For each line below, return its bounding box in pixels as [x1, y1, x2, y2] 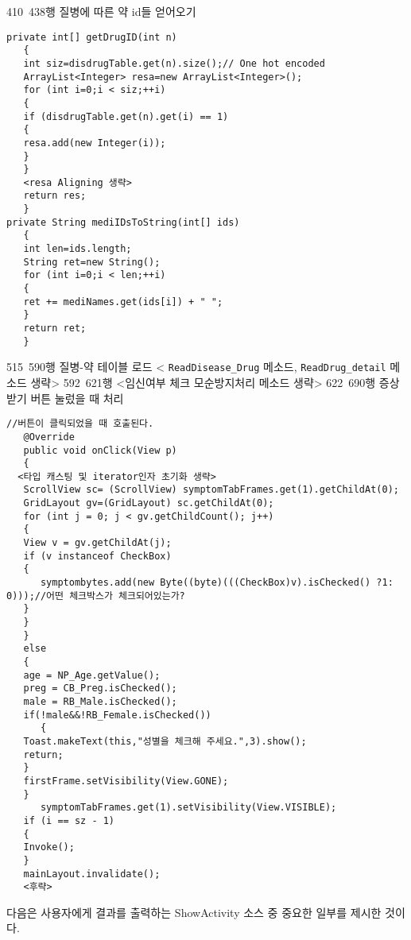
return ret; [23, 323, 87, 335]
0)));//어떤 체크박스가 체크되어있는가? [6, 590, 185, 602]
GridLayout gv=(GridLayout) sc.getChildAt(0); [23, 497, 274, 509]
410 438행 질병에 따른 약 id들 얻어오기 [6, 3, 196, 19]
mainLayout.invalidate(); [23, 868, 161, 880]
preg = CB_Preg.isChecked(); [23, 683, 177, 694]
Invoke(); [23, 841, 75, 853]
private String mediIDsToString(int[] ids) [6, 216, 240, 228]
